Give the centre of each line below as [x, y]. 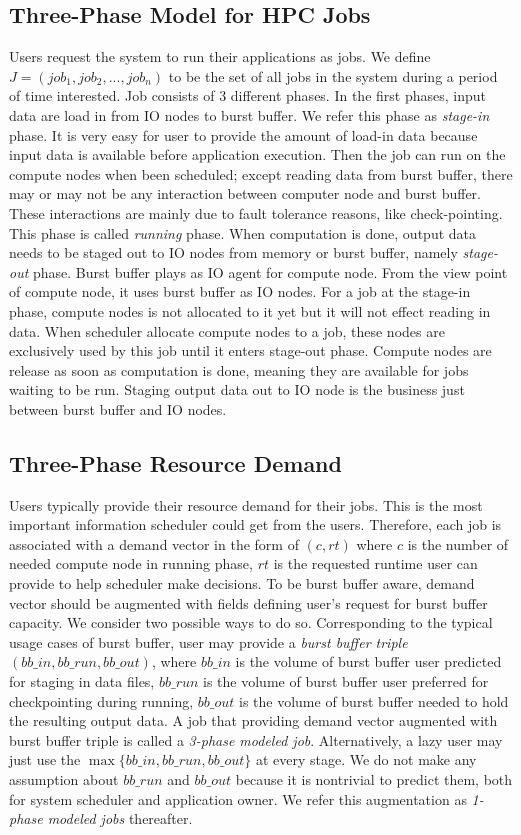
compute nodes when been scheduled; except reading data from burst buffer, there [261, 173]
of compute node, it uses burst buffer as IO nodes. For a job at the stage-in [240, 291]
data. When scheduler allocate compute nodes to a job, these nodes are [227, 330]
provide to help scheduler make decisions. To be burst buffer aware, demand [242, 583]
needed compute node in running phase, [131, 563]
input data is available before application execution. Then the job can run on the [257, 154]
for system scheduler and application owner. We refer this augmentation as [238, 798]
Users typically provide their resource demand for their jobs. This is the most [246, 504]
